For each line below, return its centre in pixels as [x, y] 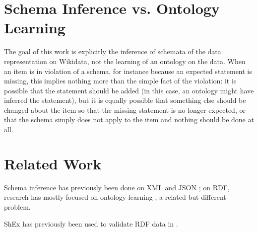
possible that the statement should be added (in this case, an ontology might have [129, 90]
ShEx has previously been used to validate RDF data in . [91, 223]
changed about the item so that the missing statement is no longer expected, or [125, 110]
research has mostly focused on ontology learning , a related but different [115, 197]
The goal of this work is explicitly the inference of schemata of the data [113, 51]
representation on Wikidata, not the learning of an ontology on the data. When [125, 61]
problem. [17, 206]
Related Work [53, 163]
